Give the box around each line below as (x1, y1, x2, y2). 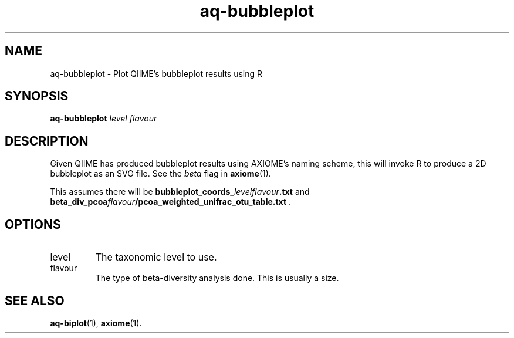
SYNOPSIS (5, 89, 69, 104)
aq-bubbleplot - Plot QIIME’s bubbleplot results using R (50, 68, 263, 79)
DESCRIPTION (5, 133, 89, 148)
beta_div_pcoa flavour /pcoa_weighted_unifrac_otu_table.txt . (50, 197, 292, 207)
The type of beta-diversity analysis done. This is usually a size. (95, 273, 339, 283)
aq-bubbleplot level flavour (50, 113, 157, 124)
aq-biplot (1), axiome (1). (50, 317, 142, 328)
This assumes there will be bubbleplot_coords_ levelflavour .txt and (50, 187, 310, 197)
